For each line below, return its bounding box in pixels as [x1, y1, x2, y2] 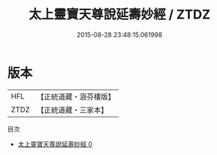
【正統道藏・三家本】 [36, 105, 109, 114]
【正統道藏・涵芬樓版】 [36, 92, 116, 102]
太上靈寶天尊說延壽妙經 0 [17, 139, 92, 148]
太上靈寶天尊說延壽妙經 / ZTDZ [28, 6, 211, 23]
